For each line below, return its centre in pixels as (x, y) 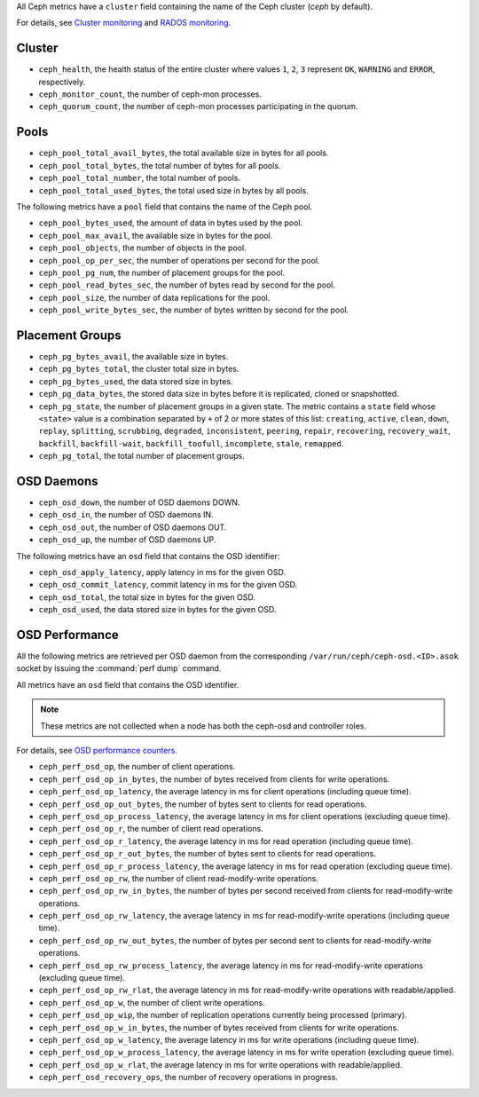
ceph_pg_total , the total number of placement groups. (141, 456)
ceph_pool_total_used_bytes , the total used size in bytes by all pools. (174, 190)
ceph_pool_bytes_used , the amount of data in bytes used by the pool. (171, 223)
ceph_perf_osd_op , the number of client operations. (137, 767)
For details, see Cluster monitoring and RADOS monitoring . (124, 23)
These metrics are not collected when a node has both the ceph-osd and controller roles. (204, 726)
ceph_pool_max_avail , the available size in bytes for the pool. (156, 235)
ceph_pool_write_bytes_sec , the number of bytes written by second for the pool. (194, 310)
